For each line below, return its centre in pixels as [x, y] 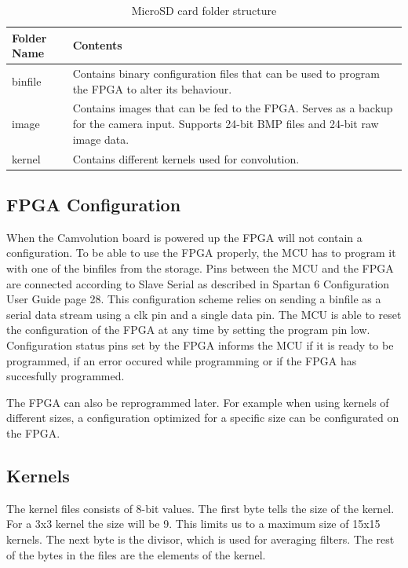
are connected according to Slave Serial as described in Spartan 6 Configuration [198, 283]
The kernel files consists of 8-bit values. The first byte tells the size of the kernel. [200, 508]
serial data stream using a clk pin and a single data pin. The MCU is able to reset [204, 314]
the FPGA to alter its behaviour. [152, 88]
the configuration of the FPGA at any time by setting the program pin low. [188, 330]
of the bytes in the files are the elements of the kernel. [136, 554]
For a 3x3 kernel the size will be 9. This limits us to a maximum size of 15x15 [193, 524]
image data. [101, 139]
